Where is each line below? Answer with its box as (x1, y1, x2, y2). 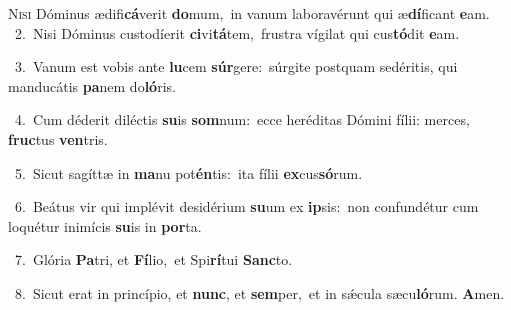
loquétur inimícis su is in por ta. (8, 215, 202, 236)
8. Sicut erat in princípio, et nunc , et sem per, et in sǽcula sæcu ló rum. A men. (14, 282, 505, 303)
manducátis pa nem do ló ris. (8, 75, 176, 96)
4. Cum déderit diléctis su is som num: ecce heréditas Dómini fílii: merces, (14, 109, 470, 130)
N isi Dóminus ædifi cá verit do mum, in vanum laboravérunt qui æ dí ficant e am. (8, 3, 490, 23)
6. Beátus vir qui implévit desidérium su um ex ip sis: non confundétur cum (14, 196, 479, 217)
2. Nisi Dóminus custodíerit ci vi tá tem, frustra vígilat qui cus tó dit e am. (14, 22, 460, 43)
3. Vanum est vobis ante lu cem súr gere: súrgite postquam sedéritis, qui (14, 56, 458, 77)
